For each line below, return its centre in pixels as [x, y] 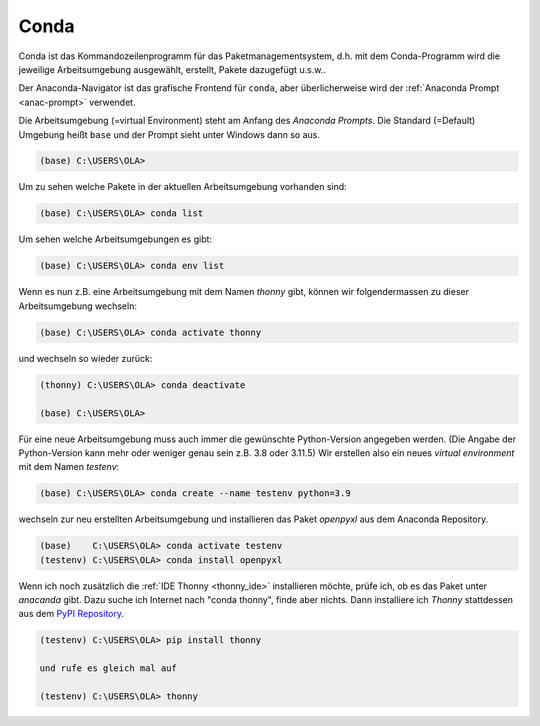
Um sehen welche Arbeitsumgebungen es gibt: [115, 239]
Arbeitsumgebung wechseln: [77, 306]
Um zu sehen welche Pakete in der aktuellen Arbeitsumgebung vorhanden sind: [182, 187]
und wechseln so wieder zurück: [85, 358]
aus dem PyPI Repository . [71, 614]
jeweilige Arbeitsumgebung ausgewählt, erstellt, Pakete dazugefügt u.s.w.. [172, 69]
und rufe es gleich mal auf [108, 668]
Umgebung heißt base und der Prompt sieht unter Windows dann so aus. [169, 134]
